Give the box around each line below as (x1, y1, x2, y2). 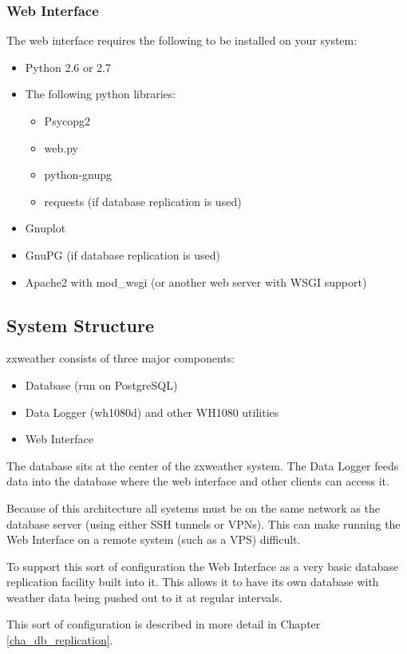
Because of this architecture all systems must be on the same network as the (6, 499, 380, 516)
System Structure (6, 312, 155, 337)
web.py (44, 139, 78, 156)
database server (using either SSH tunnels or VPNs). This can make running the (6, 515, 401, 532)
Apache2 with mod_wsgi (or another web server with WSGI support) (25, 273, 367, 290)
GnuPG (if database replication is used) (25, 246, 220, 263)
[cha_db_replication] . (6, 632, 113, 648)
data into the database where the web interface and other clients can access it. (6, 473, 389, 490)
